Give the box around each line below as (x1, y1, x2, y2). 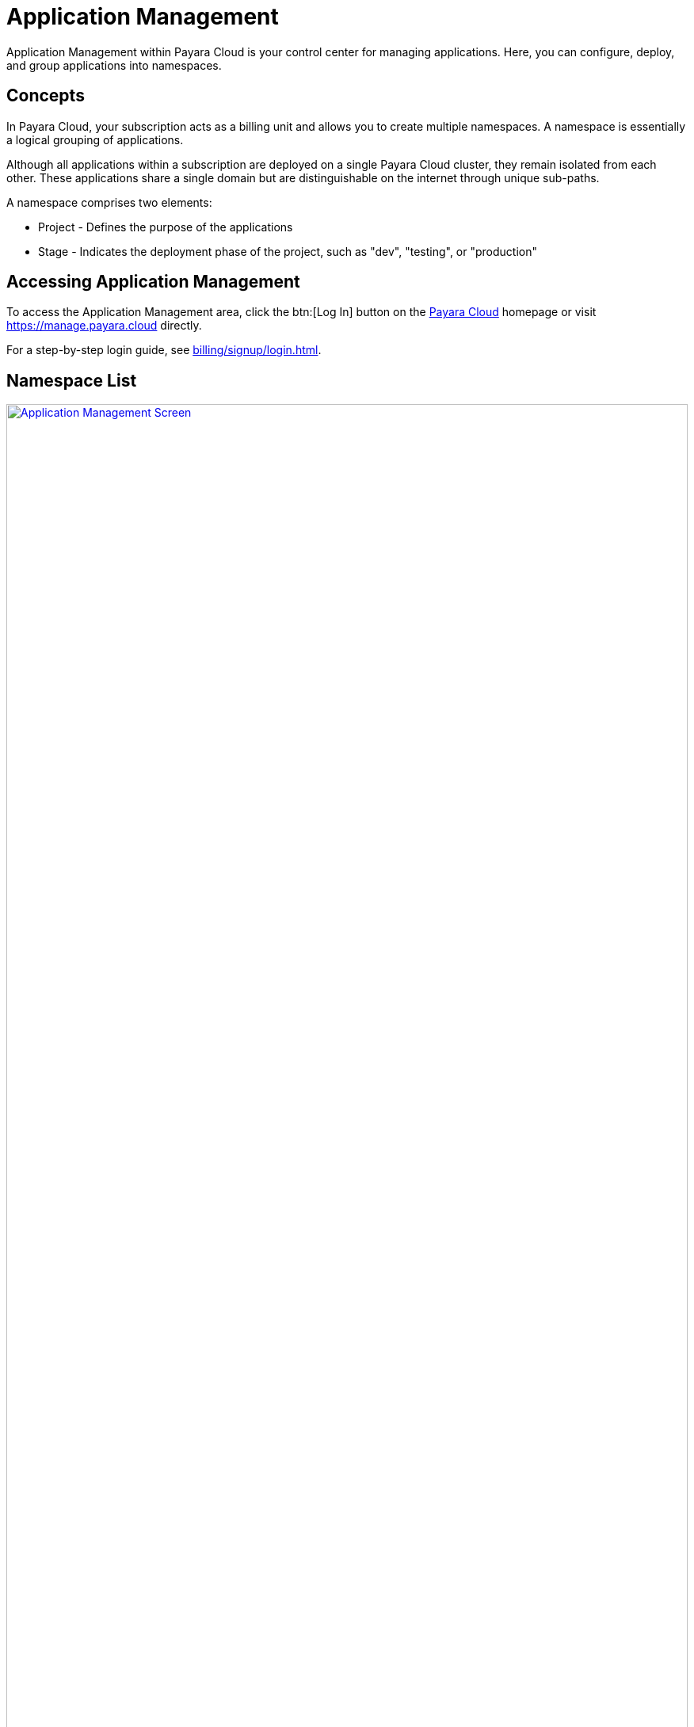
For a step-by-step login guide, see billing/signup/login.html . (6, 343, 322, 357)
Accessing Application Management (6, 272, 300, 292)
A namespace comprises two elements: (6, 195, 212, 209)
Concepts (6, 86, 85, 106)
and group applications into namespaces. (6, 58, 222, 72)
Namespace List (6, 370, 137, 391)
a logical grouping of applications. (6, 132, 184, 147)
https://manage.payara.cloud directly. (6, 318, 202, 333)
